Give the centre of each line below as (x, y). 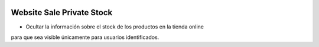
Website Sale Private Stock (62, 12)
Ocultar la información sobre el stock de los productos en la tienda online (115, 27)
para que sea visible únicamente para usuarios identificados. (85, 37)
